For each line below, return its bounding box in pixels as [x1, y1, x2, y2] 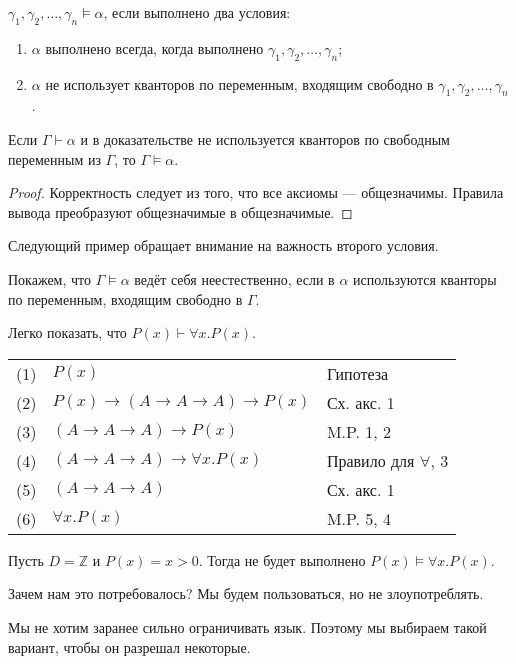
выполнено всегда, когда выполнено [45, 37, 264, 58]
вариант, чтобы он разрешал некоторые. [8, 636, 251, 657]
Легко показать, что [8, 322, 127, 343]
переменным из [8, 148, 101, 169]
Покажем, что [8, 268, 92, 289]
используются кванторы [353, 268, 497, 289]
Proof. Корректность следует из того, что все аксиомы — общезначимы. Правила [8, 182, 504, 203]
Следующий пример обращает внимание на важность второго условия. [8, 235, 439, 256]
